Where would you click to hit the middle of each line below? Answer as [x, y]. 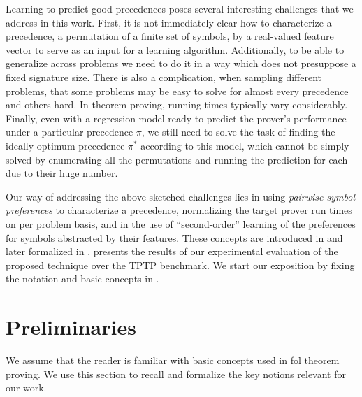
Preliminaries [71, 327]
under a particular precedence [70, 132]
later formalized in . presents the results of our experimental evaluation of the [172, 251]
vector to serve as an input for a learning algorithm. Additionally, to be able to [175, 49]
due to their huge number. [62, 173]
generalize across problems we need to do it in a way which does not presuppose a [181, 63]
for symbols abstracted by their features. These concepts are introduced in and [174, 237]
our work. [26, 388]
